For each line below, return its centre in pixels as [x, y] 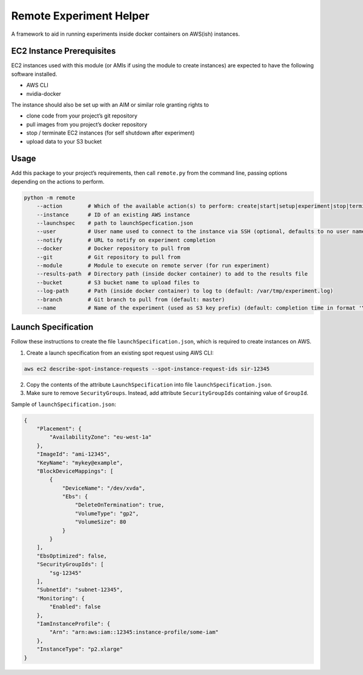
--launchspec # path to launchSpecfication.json [115, 223]
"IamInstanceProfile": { [74, 623]
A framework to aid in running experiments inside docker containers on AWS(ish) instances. [126, 34]
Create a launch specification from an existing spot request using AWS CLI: [120, 353]
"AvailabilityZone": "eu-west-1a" [100, 437]
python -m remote [50, 198]
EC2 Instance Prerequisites [64, 51]
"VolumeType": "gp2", [107, 513]
